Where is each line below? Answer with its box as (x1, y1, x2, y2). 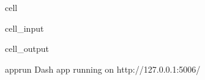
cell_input (5, 21, 44, 34)
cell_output (5, 42, 49, 55)
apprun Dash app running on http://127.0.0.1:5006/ (5, 62, 201, 75)
